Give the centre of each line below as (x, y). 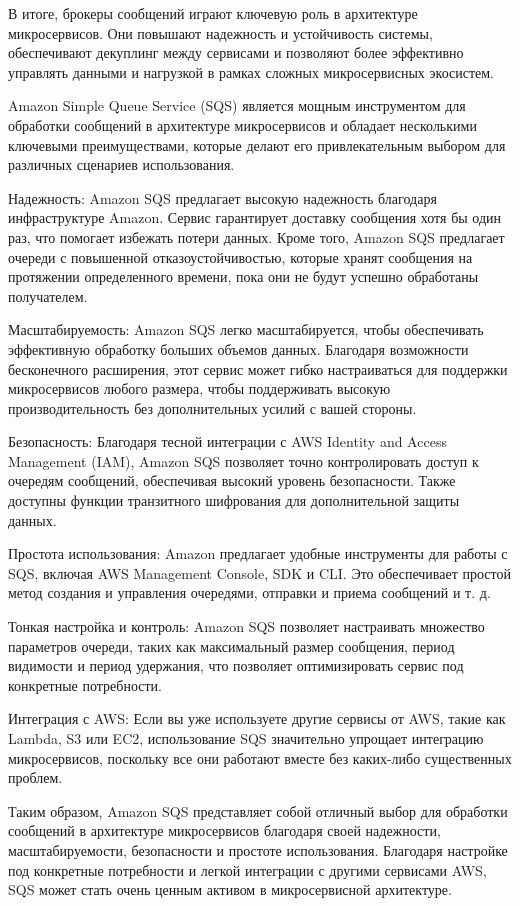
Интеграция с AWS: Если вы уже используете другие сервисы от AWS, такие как (257, 718)
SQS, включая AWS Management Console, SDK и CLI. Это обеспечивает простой (259, 572)
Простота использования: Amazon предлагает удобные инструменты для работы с (258, 553)
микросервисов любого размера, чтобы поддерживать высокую (199, 388)
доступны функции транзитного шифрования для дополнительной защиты (234, 500)
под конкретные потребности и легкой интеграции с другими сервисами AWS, (247, 869)
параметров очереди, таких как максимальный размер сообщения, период (231, 645)
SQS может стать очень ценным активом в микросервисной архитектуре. (230, 889)
